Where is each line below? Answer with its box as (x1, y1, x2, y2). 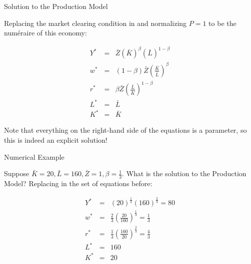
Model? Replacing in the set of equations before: (4, 178, 152, 189)
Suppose (4, 168, 29, 179)
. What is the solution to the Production (122, 168, 246, 179)
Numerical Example (4, 151, 64, 162)
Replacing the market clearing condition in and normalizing (4, 17, 187, 28)
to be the (208, 17, 236, 28)
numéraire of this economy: (4, 27, 87, 38)
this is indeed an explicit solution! (4, 135, 107, 145)
